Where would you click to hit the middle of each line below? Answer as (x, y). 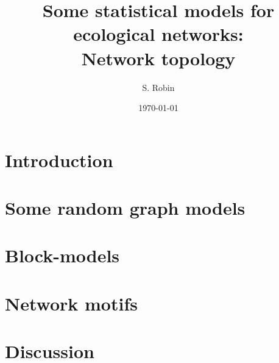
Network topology (158, 58)
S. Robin (158, 87)
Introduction (59, 160)
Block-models (62, 255)
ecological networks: (158, 34)
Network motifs (71, 303)
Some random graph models (125, 208)
